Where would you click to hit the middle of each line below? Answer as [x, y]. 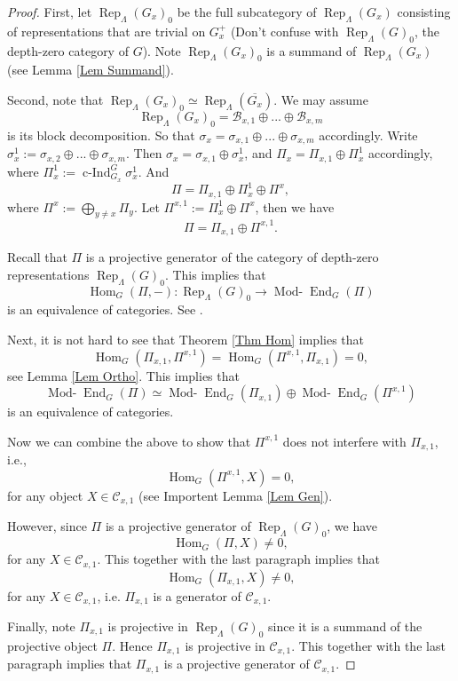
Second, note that [55, 99]
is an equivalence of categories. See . [105, 309]
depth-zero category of [68, 50]
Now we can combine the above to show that [129, 441]
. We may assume [321, 99]
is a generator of [197, 595]
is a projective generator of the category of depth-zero [232, 257]
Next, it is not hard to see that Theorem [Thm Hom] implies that [186, 340]
